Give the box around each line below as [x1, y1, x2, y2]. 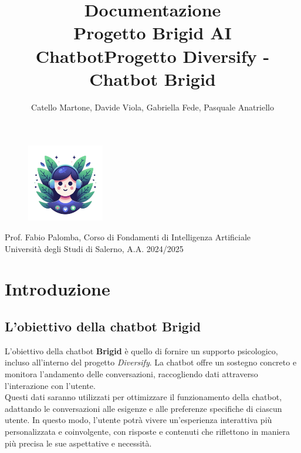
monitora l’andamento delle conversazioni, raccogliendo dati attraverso [5, 368, 258, 380]
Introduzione [5, 277, 110, 301]
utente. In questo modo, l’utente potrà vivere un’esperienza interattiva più [5, 414, 272, 426]
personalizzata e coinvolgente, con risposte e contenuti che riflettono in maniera [5, 425, 290, 437]
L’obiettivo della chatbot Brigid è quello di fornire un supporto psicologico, [5, 344, 278, 357]
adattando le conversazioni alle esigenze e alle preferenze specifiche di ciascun [5, 402, 282, 414]
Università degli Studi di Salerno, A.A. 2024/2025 [5, 242, 184, 254]
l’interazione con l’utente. [5, 379, 96, 391]
